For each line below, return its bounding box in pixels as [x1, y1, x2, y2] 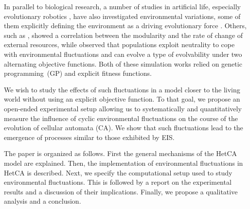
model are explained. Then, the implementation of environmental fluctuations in [4, 157, 243, 168]
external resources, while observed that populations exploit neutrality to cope [4, 39, 235, 50]
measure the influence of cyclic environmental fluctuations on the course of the [4, 113, 238, 123]
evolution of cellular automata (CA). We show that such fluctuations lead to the [4, 122, 243, 133]
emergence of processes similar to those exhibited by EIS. [4, 132, 175, 142]
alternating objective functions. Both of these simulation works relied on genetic [4, 58, 242, 69]
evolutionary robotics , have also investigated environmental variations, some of [4, 11, 241, 21]
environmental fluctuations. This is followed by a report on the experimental [4, 177, 232, 187]
